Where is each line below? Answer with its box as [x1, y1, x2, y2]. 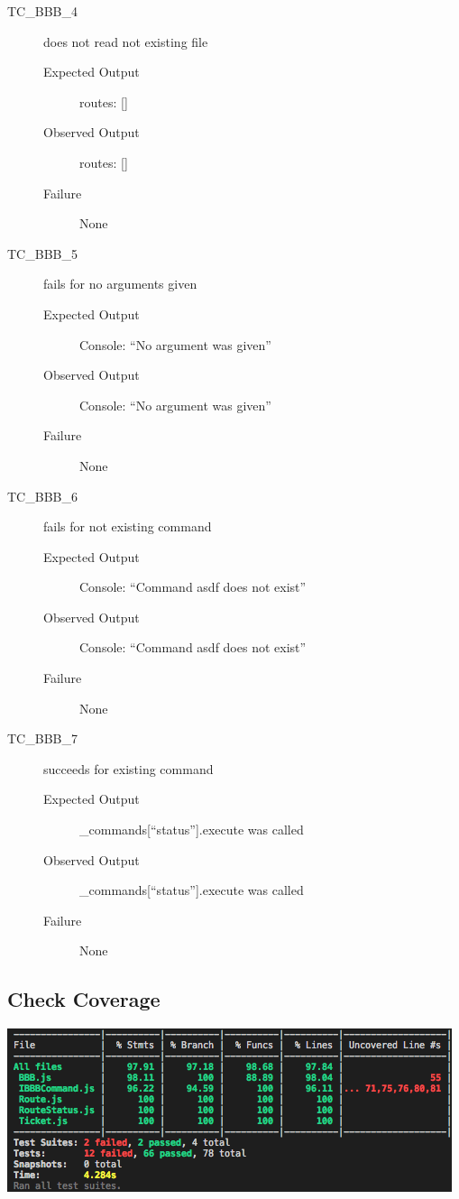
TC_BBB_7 [7, 729, 78, 748]
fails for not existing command [43, 517, 212, 536]
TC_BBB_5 [7, 244, 78, 263]
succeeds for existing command [43, 759, 214, 778]
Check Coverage [7, 985, 161, 1013]
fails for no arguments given [43, 274, 197, 293]
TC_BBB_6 [7, 486, 78, 505]
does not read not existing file [43, 32, 208, 51]
